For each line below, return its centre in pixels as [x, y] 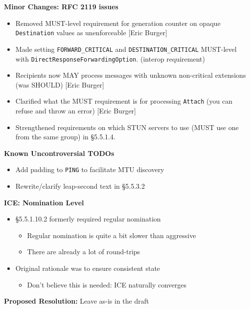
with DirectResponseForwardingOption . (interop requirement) [110, 58]
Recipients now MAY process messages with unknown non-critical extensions [131, 75]
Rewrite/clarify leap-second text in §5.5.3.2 [80, 186]
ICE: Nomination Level [44, 202]
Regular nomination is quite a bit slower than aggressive [112, 235]
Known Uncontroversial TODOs [59, 153]
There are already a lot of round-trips [84, 252]
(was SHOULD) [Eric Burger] [60, 84]
